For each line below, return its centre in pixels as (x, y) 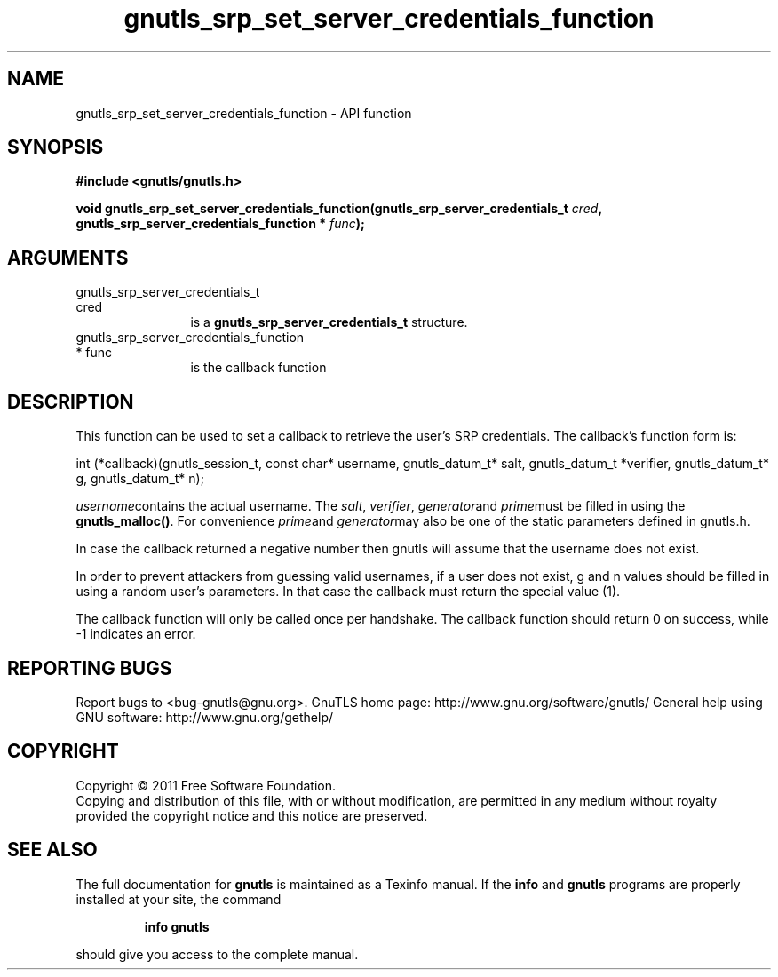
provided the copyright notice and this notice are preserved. (252, 815)
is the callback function (258, 368)
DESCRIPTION (71, 401)
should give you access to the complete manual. (217, 954)
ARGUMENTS (68, 258)
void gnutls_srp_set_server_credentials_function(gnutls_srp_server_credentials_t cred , (339, 209)
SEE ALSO (52, 850)
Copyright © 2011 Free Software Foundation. (206, 785)
